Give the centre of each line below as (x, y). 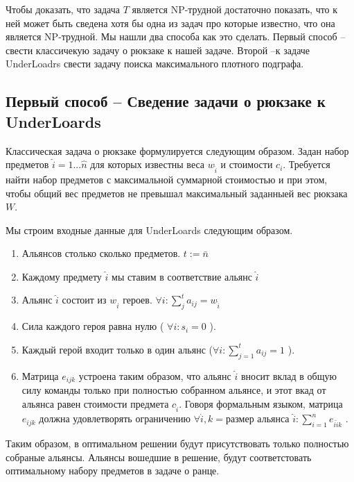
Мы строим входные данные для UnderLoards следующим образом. (149, 230)
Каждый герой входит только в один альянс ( (117, 349)
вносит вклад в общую (289, 375)
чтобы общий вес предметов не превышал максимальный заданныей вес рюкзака (177, 193)
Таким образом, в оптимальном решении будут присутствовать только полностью (177, 443)
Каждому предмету (62, 276)
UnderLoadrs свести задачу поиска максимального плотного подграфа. (155, 64)
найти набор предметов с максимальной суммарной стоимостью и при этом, (167, 179)
